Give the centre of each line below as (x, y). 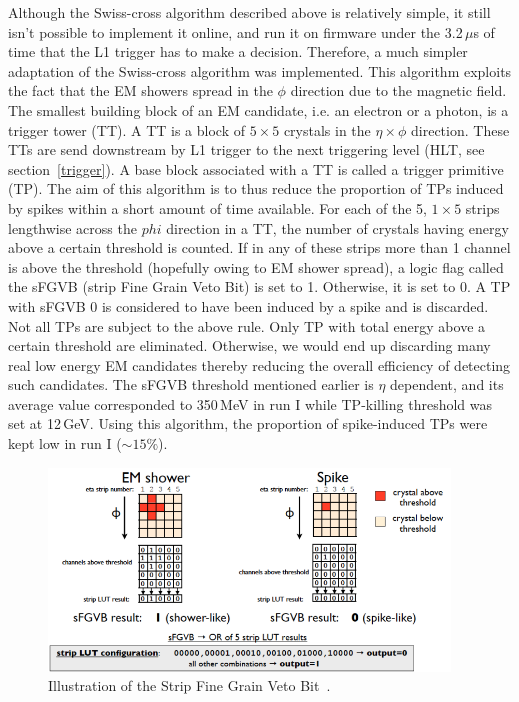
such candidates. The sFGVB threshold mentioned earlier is (191, 384)
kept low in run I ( (65, 443)
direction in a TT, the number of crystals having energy (337, 227)
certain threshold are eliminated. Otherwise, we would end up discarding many (249, 345)
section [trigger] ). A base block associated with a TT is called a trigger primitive (256, 168)
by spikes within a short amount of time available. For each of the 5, (217, 207)
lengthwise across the (72, 227)
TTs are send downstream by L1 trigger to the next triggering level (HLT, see (246, 149)
